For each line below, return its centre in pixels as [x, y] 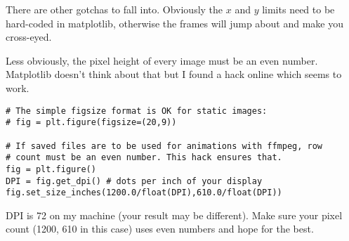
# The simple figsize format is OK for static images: [137, 111]
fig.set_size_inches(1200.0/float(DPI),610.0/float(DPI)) [144, 193]
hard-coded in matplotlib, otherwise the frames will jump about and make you [174, 23]
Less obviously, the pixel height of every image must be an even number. [162, 60]
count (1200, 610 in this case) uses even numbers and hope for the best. [160, 229]
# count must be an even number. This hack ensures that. [144, 158]
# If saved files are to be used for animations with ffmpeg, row [164, 146]
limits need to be [298, 9]
